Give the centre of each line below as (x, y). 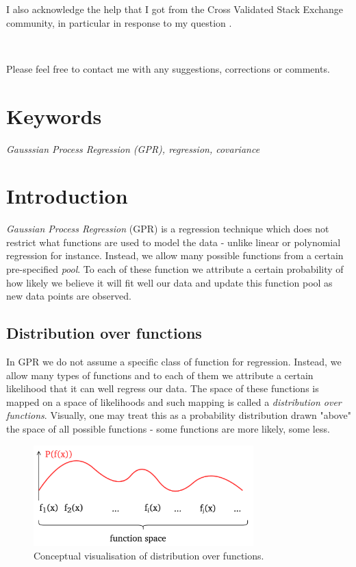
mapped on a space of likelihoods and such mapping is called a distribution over (174, 401)
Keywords (54, 116)
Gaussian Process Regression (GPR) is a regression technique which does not (168, 229)
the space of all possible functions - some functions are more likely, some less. (168, 428)
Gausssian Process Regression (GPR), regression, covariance (133, 148)
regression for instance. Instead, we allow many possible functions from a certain (175, 255)
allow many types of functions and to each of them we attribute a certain (160, 375)
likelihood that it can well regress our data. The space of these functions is (163, 388)
